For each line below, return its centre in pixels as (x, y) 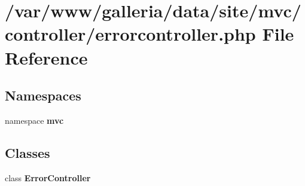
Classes (28, 152)
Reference (46, 57)
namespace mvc (34, 120)
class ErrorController (48, 177)
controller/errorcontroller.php (130, 34)
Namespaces (43, 95)
